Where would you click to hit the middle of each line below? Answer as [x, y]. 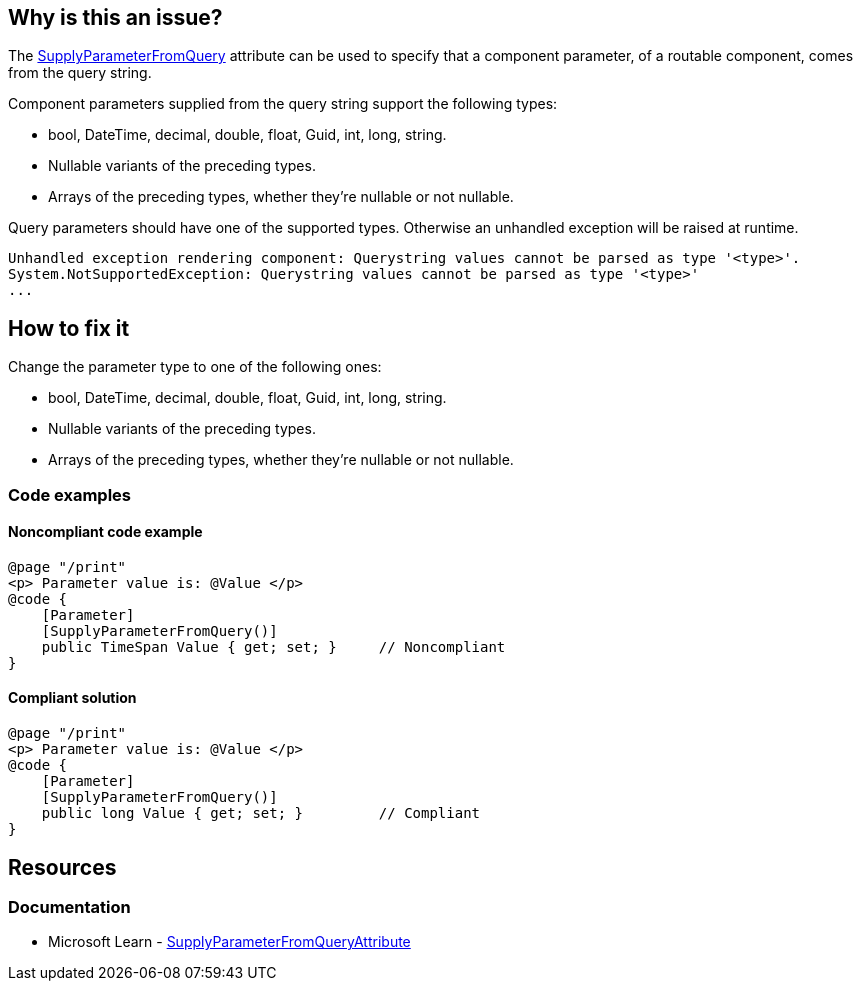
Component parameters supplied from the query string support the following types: [283, 104]
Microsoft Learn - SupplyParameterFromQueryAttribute [229, 942]
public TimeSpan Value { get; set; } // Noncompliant [273, 646]
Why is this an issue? [115, 17]
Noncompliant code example [105, 532]
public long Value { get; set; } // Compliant [261, 813]
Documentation [69, 906]
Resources [62, 867]
